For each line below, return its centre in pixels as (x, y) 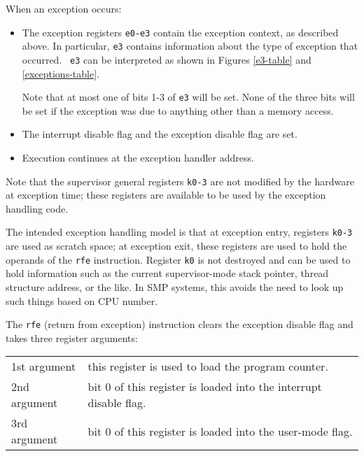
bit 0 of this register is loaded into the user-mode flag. (220, 431)
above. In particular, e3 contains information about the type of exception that (190, 46)
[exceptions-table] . (61, 73)
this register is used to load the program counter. (208, 366)
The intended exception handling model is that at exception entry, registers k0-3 (179, 232)
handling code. (37, 208)
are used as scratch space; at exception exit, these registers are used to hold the (176, 246)
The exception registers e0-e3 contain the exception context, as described (180, 32)
